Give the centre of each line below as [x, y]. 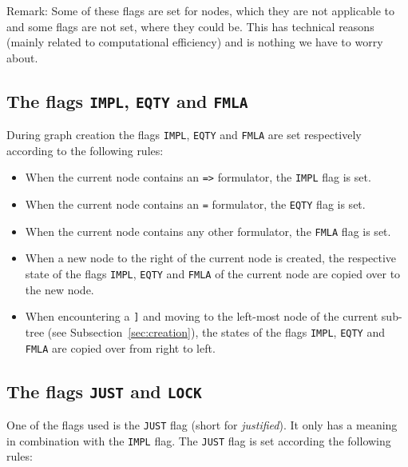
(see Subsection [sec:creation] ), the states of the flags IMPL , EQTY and [216, 331]
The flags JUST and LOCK [104, 391]
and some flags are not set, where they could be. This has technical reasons [190, 26]
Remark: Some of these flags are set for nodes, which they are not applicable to [200, 10]
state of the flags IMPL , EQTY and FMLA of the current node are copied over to [213, 273]
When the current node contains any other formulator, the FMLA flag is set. [208, 231]
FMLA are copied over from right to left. [120, 347]
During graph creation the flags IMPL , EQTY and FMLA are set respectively [184, 135]
